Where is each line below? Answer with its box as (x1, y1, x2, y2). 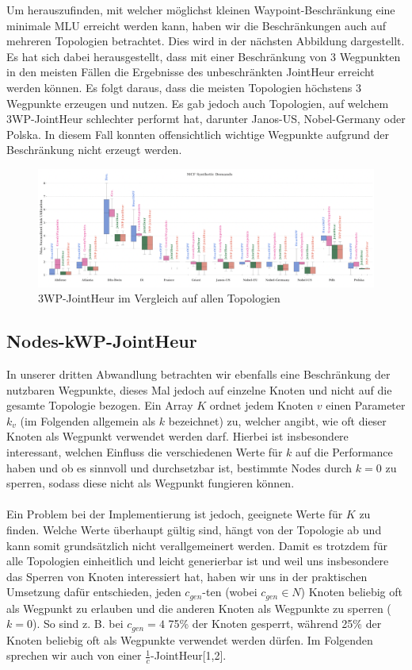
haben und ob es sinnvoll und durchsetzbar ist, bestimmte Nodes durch (6, 459, 353, 476)
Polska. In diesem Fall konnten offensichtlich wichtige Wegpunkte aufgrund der (6, 125, 389, 142)
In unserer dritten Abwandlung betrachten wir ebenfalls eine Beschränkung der (6, 365, 391, 382)
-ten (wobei (202, 583, 257, 600)
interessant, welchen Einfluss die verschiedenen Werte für (6, 443, 283, 460)
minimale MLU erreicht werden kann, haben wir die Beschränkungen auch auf (6, 17, 387, 33)
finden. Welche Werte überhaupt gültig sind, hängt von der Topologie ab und (6, 521, 382, 537)
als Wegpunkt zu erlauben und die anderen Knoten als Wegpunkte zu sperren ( (6, 599, 391, 616)
